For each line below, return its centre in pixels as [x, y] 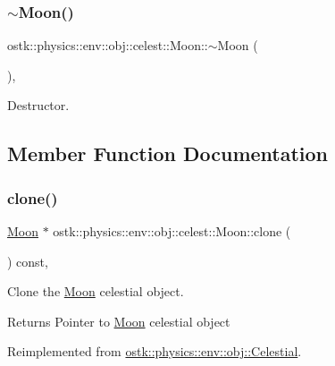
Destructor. [38, 105]
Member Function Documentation [168, 153]
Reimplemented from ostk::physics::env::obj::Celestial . [155, 351]
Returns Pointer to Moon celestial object [119, 321]
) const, [28, 261]
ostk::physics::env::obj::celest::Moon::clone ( [172, 231]
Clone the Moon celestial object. [96, 291]
